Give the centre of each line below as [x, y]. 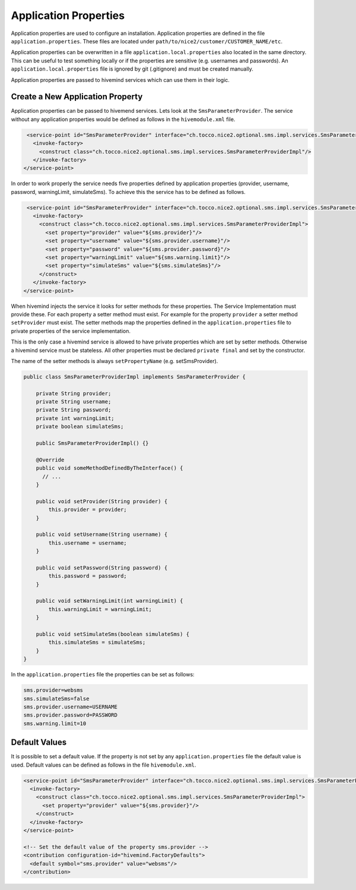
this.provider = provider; [88, 510]
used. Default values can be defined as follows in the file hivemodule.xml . [104, 765]
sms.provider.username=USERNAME [71, 707]
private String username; [74, 402]
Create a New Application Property [77, 97]
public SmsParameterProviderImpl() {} [92, 443]
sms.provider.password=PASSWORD [71, 715]
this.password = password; [88, 576]
